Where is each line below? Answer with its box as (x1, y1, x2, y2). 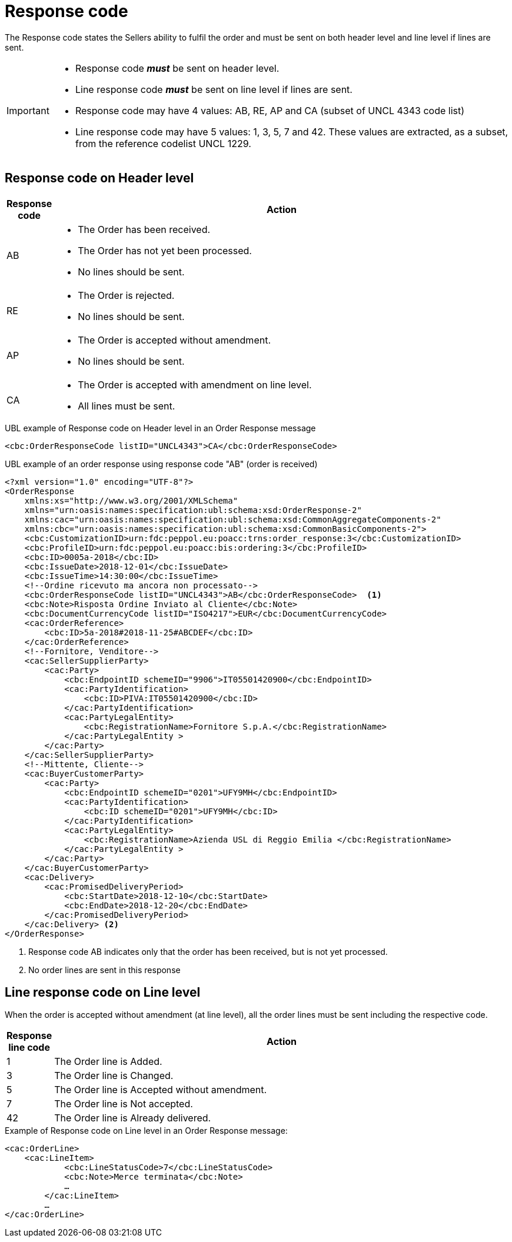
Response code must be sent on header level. (75, 62, 280, 74)
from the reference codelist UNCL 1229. (75, 137, 251, 149)
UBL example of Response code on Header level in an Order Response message (5, 422, 316, 433)
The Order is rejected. (78, 289, 175, 301)
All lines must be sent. (78, 399, 175, 412)
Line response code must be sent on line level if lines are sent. (75, 83, 353, 95)
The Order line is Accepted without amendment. (54, 1084, 267, 1096)
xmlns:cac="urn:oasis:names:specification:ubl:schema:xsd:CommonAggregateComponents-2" (24, 514, 441, 524)
